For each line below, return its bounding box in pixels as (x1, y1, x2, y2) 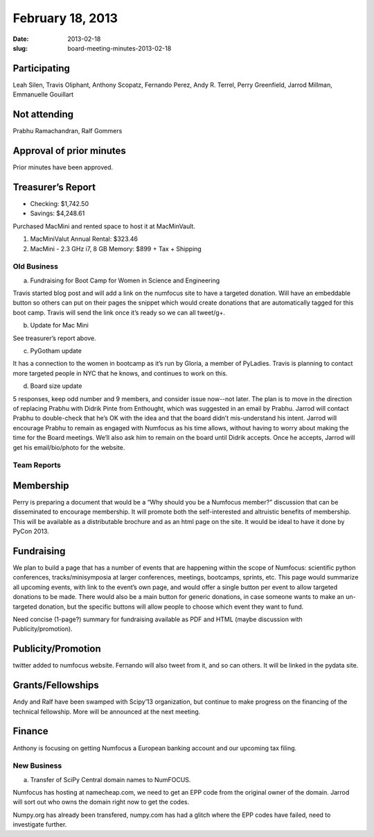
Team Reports (12, 460, 62, 470)
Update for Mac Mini (30, 321, 89, 330)
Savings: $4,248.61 (30, 209, 85, 218)
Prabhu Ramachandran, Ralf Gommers (12, 127, 123, 135)
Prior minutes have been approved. (12, 163, 114, 171)
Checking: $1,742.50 (30, 199, 89, 208)
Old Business (12, 262, 59, 271)
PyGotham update (30, 347, 82, 355)
